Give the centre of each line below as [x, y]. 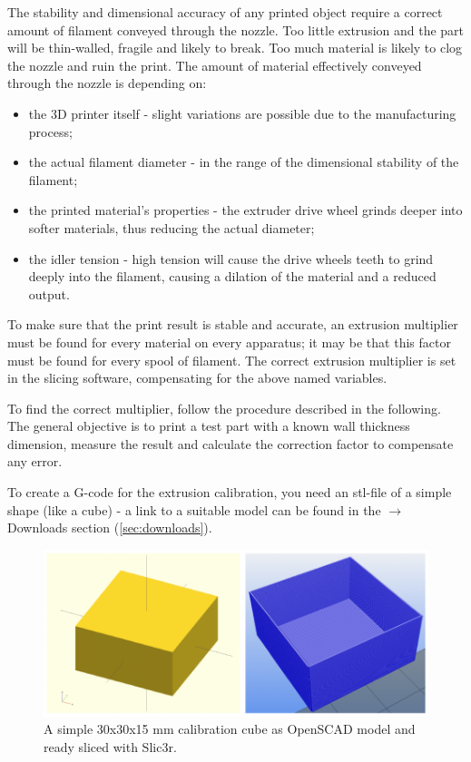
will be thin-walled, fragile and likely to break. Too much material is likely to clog [235, 48]
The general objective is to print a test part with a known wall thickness [209, 426]
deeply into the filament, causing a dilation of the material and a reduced [232, 276]
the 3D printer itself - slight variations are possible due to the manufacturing [242, 113]
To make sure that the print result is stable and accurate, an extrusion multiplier [233, 324]
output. [49, 293]
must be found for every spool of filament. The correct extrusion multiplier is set [232, 360]
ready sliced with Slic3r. [110, 746]
